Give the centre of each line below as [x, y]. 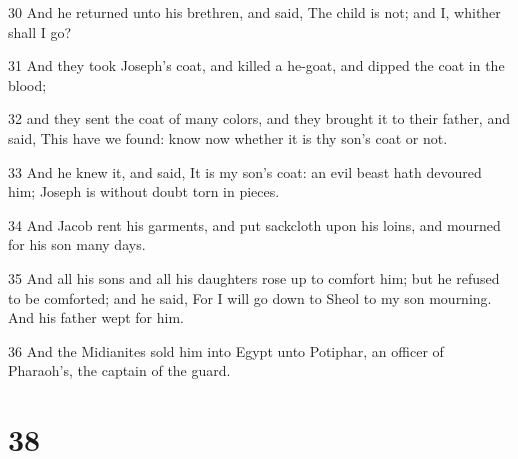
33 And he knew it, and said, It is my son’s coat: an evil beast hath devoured [245, 171]
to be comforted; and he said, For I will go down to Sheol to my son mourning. [250, 297]
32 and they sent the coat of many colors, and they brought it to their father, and [259, 118]
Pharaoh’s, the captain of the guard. [119, 370]
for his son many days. [77, 244]
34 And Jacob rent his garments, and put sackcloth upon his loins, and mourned [254, 224]
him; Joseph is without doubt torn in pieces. [144, 191]
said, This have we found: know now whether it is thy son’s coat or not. [228, 137]
